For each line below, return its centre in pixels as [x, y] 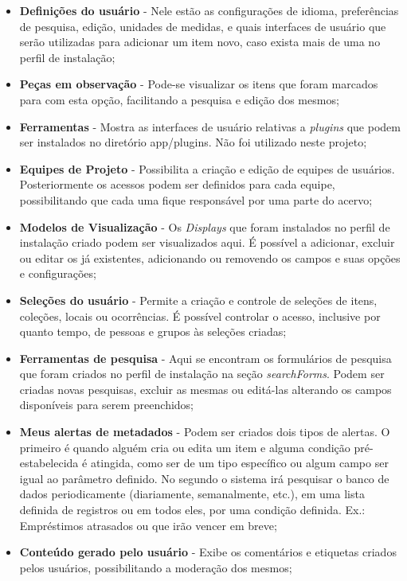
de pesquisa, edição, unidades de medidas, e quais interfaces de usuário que [203, 26]
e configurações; [58, 273]
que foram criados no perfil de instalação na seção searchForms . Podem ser [202, 374]
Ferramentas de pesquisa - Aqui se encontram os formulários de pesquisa [205, 358]
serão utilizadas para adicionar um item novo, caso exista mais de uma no [200, 42]
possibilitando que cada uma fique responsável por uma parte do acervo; [196, 199]
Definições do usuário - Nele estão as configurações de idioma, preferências [209, 10]
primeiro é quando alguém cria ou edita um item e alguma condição [185, 447]
